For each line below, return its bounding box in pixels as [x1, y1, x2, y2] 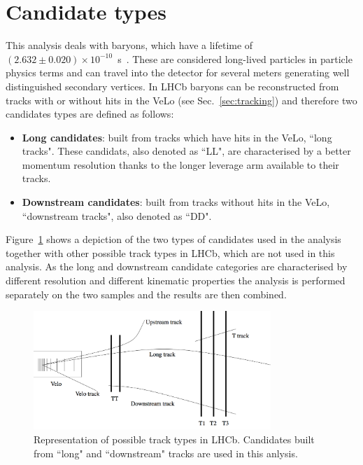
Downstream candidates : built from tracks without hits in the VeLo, [22, 195, 330, 209]
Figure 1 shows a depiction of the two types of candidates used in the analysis [6, 232, 341, 247]
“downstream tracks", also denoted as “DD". [22, 208, 212, 223]
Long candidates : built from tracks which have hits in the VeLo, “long [22, 130, 332, 144]
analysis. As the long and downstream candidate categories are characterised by [6, 259, 348, 274]
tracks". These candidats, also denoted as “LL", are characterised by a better [22, 144, 351, 158]
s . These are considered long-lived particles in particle [118, 51, 353, 66]
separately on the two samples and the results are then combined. [6, 286, 287, 301]
